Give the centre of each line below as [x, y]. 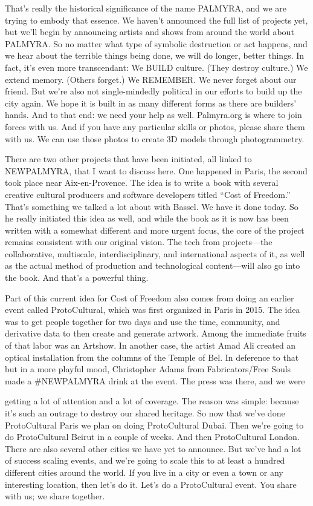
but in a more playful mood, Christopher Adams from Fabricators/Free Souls [148, 369]
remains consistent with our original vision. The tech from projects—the [139, 242]
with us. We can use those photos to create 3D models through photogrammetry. [155, 138]
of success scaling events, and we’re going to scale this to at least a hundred [145, 460]
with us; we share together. [55, 496]
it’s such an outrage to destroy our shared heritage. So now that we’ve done [145, 413]
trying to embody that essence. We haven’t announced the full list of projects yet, [156, 20]
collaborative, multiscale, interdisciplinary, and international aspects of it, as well [155, 253]
